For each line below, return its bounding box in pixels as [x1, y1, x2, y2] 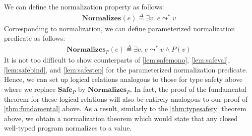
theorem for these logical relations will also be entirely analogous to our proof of [4, 93, 248, 104]
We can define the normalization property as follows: [4, 1, 164, 11]
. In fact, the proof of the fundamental [130, 84, 247, 94]
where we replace [4, 84, 56, 94]
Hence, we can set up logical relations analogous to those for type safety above [4, 74, 243, 84]
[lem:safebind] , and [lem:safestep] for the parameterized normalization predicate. [4, 64, 248, 74]
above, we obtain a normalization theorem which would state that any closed [4, 113, 238, 123]
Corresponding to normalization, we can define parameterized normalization [4, 23, 235, 33]
